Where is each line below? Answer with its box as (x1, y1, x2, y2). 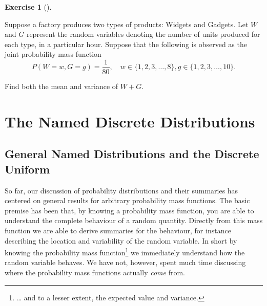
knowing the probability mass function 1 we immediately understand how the (5, 246, 245, 257)
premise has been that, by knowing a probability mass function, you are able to (5, 205, 254, 215)
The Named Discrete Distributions (5, 111, 255, 132)
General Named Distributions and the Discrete (5, 146, 259, 162)
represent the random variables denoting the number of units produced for (26, 29, 260, 39)
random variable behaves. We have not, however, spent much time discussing (5, 257, 246, 268)
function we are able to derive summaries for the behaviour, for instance (5, 225, 231, 235)
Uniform (5, 161, 50, 177)
